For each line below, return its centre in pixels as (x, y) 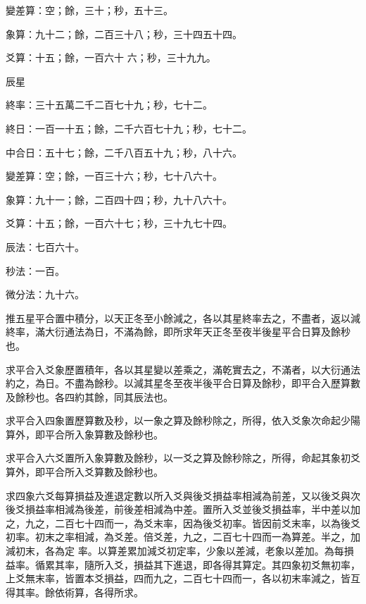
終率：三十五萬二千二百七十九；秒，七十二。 (109, 105)
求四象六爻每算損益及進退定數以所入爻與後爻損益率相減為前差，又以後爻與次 (183, 495)
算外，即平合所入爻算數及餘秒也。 (84, 472)
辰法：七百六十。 (45, 246)
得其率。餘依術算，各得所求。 (75, 592)
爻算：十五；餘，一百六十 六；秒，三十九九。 (111, 57)
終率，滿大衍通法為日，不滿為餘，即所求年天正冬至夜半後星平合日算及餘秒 (178, 332)
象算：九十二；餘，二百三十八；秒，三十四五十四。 (124, 33)
